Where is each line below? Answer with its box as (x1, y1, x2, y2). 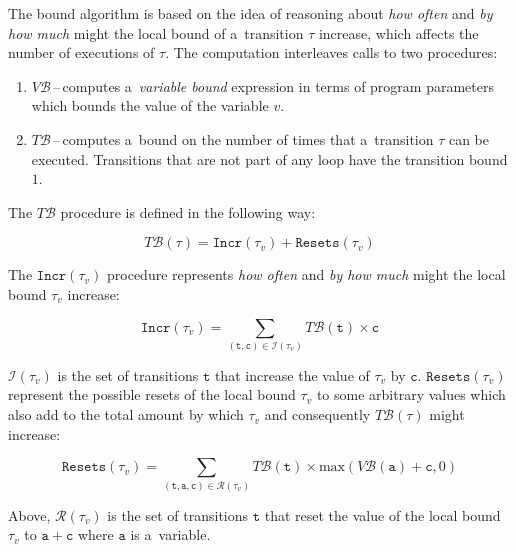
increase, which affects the (318, 22, 479, 43)
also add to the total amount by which (8, 404, 244, 425)
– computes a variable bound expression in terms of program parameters (53, 75, 494, 96)
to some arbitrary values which (316, 384, 506, 405)
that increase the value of (214, 364, 370, 385)
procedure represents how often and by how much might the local (107, 264, 506, 285)
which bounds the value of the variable (31, 95, 269, 116)
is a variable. (130, 524, 211, 545)
